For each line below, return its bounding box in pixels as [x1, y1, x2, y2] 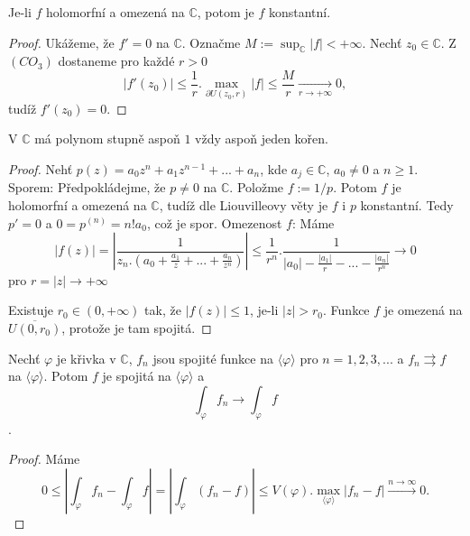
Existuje [8, 300, 54, 319]
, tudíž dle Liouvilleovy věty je [159, 195, 328, 214]
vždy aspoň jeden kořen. [195, 129, 328, 148]
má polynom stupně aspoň [34, 129, 180, 148]
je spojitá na [102, 366, 171, 385]
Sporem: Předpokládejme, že [8, 178, 166, 197]
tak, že [144, 300, 181, 319]
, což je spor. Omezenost [146, 213, 282, 232]
